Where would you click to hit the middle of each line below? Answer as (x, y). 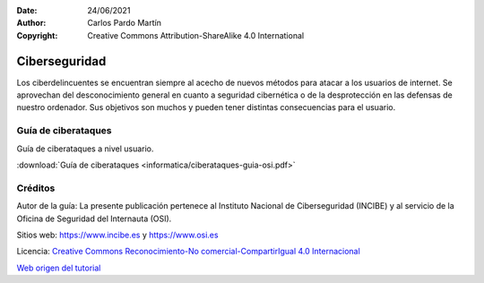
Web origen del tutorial (59, 268)
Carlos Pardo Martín (124, 23)
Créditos (36, 188)
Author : (31, 23)
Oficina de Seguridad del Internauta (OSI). (94, 219)
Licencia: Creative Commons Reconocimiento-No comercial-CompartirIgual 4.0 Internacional (188, 252)
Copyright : (37, 35)
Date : (27, 10)
